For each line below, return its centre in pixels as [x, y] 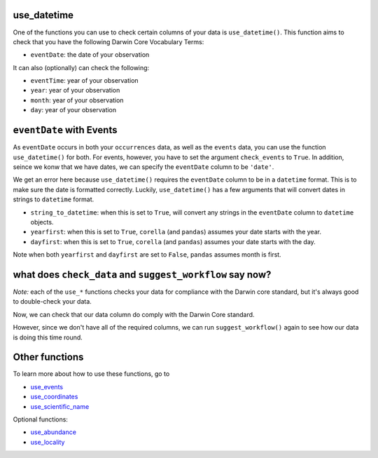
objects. [42, 222]
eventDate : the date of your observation [90, 55]
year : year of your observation [75, 90]
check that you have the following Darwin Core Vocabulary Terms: [108, 41]
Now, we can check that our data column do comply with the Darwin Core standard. [134, 314]
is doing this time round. [48, 337]
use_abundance [54, 432]
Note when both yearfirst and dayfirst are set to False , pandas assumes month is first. [147, 255]
